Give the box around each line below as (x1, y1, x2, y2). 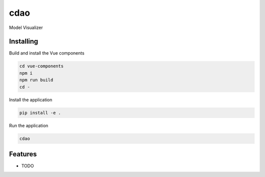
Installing (9, 37, 39, 46)
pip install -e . (19, 110, 61, 116)
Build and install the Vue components (9, 50, 84, 56)
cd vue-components (19, 63, 64, 69)
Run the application (9, 122, 49, 128)
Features (9, 150, 37, 158)
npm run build (19, 77, 53, 83)
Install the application (9, 96, 53, 103)
